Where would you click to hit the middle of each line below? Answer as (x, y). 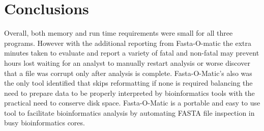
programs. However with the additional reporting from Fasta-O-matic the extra (128, 43)
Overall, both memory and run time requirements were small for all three (119, 33)
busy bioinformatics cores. (45, 123)
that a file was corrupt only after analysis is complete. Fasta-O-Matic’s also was (128, 73)
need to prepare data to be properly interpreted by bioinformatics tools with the (129, 93)
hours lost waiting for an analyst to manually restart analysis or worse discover (127, 62)
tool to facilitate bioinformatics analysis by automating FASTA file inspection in (129, 112)
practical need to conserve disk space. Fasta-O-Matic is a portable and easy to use (132, 103)
